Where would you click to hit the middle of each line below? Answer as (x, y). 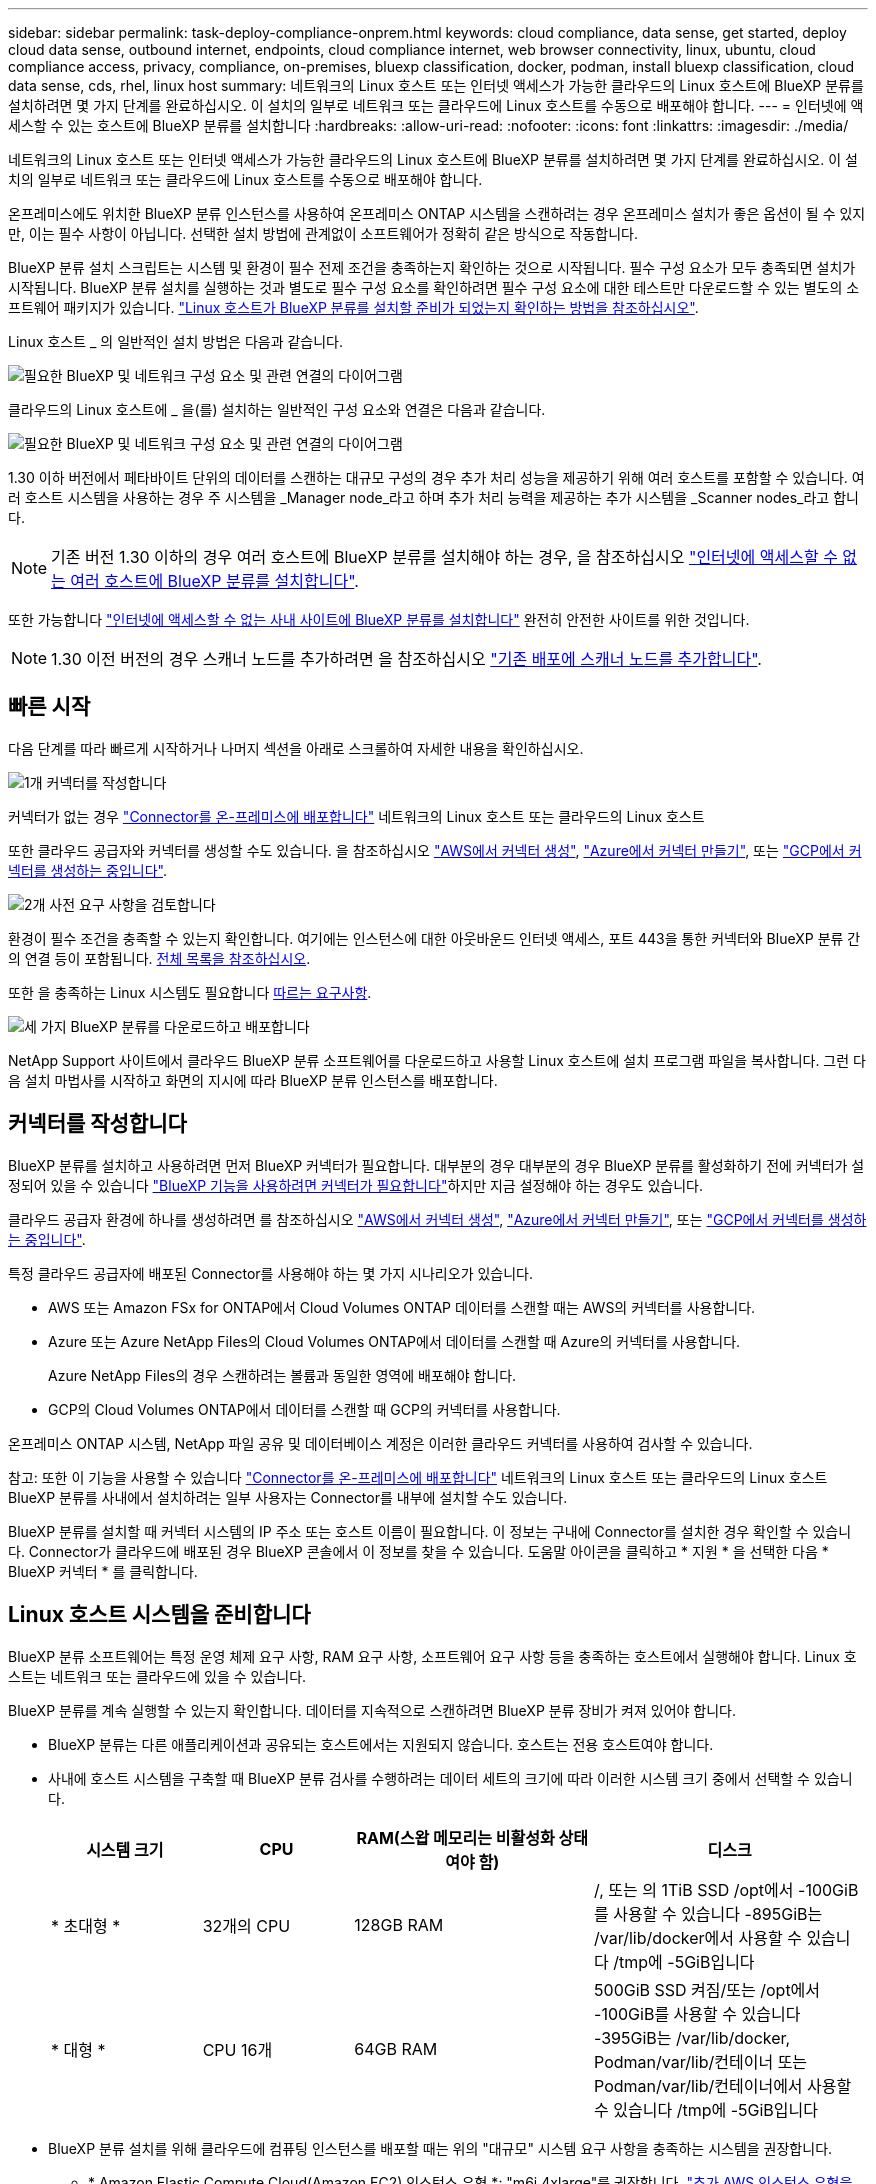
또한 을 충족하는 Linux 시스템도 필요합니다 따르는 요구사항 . (190, 992)
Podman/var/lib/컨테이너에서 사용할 (723, 2085)
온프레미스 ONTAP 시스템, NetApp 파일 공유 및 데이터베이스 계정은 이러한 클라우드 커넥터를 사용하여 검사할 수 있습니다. (380, 1443)
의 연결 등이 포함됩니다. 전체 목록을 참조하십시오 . (159, 958)
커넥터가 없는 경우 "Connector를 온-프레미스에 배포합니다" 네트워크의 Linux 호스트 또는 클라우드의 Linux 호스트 (356, 816)
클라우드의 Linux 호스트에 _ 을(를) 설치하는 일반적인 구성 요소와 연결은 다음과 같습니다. (277, 409)
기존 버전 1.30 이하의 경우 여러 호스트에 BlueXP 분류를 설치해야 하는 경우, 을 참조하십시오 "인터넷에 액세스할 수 (444, 557)
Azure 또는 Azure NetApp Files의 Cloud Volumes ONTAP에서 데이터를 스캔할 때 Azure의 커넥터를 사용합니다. (394, 1341)
